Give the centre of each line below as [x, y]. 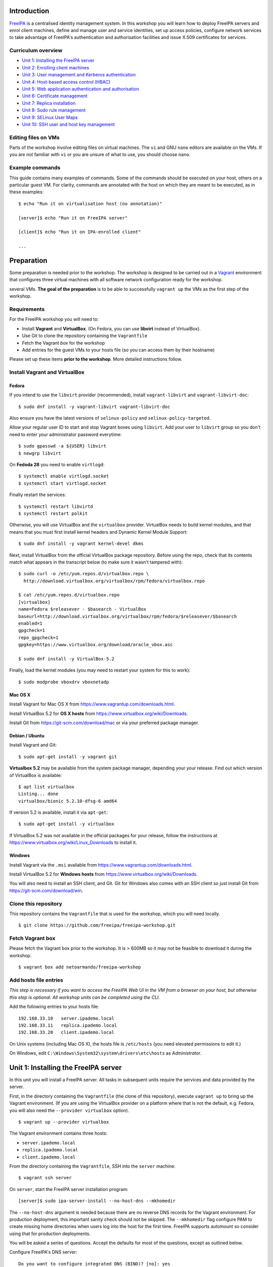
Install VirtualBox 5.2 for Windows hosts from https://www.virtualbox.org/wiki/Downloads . [103, 874]
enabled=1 [30, 624]
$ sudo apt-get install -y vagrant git [68, 757]
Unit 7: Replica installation [49, 103]
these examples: [27, 192]
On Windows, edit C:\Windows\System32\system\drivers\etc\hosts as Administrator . [105, 1053]
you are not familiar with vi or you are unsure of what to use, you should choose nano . [100, 155]
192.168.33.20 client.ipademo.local [66, 1032]
